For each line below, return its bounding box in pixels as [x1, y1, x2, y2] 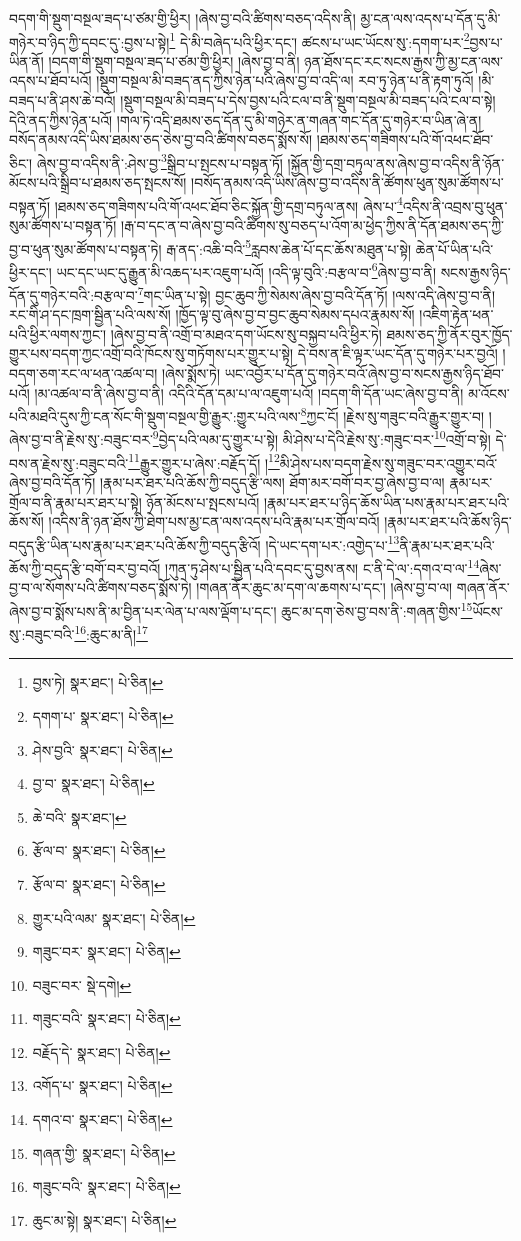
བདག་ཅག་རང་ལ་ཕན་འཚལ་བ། [9, 363, 158, 384]
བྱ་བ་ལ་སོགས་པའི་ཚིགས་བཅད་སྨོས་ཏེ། [9, 577, 192, 598]
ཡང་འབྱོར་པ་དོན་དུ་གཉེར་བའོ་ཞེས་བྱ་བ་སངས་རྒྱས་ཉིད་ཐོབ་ [224, 363, 505, 384]
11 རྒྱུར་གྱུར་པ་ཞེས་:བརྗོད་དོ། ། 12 [128, 449, 280, 473]
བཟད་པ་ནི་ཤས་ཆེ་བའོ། [9, 90, 116, 111]
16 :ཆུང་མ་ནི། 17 [74, 621, 148, 644]
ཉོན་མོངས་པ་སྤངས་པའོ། [146, 491, 260, 512]
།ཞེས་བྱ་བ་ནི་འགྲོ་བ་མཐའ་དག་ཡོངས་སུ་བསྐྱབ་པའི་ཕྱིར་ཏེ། [110, 323, 382, 344]
